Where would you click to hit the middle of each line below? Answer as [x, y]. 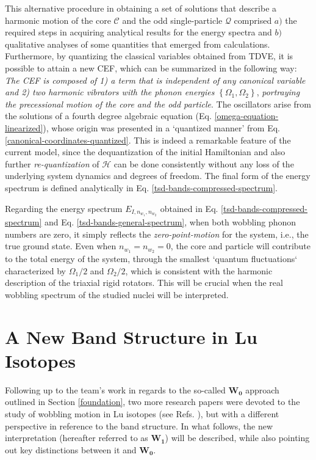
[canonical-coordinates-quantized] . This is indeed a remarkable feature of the [148, 140]
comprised [253, 20]
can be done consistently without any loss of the [204, 163]
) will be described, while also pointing [237, 438]
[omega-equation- [246, 116]
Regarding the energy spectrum [64, 208]
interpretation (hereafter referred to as [77, 438]
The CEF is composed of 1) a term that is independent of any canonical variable [155, 80]
